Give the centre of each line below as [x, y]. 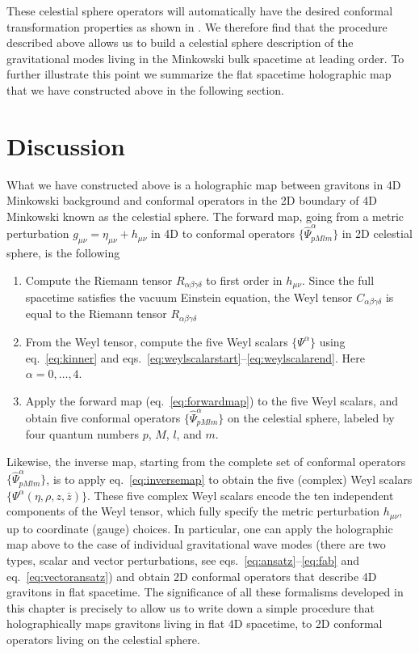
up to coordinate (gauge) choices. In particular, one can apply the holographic [200, 528]
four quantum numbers [82, 434]
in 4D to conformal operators [223, 233]
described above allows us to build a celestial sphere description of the [180, 42]
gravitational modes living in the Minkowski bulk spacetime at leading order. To [205, 58]
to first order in [244, 280]
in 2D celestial [377, 233]
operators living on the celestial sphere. [103, 640]
